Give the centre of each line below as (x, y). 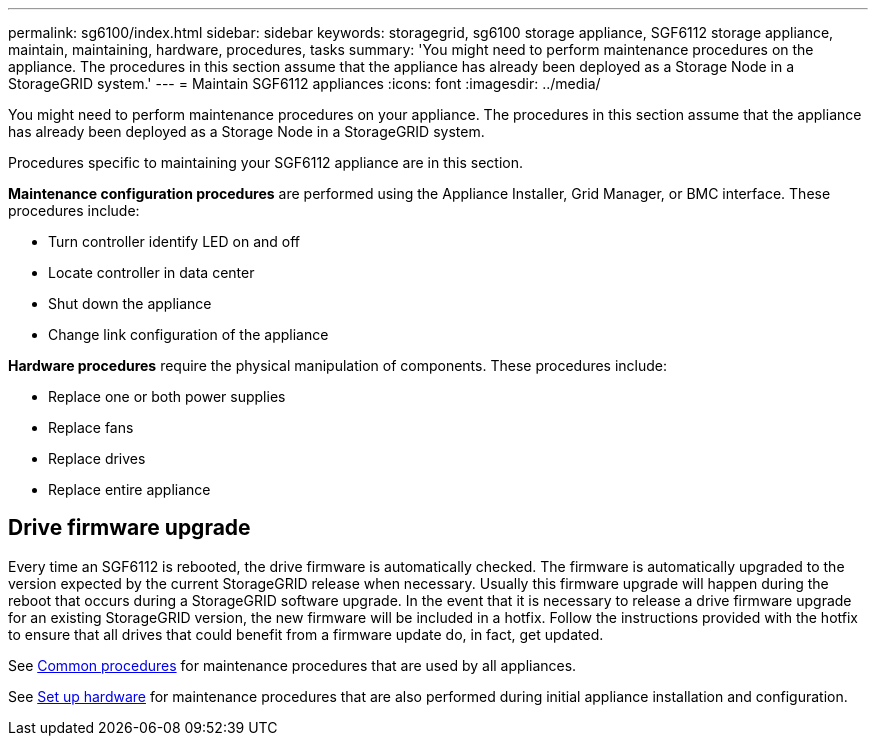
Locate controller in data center (151, 272)
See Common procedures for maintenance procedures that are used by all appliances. (292, 665)
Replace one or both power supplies (167, 396)
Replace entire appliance (129, 489)
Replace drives (97, 458)
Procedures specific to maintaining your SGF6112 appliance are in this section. (265, 162)
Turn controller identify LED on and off (174, 241)
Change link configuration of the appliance (188, 334)
